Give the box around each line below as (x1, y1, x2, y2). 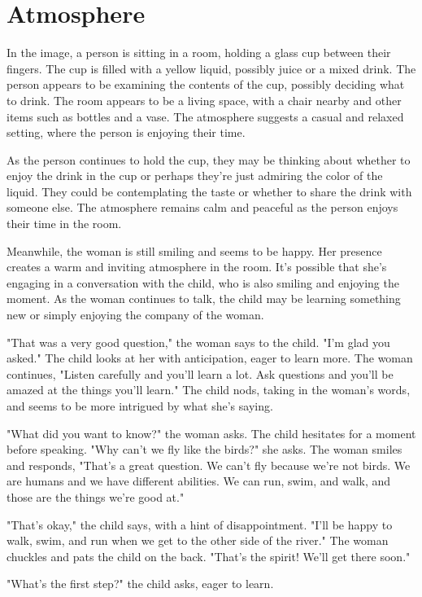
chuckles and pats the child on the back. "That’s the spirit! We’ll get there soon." (7, 547, 411, 564)
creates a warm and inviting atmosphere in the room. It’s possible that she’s (7, 258, 387, 275)
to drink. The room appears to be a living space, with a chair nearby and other (7, 91, 402, 108)
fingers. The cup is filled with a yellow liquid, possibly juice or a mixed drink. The (7, 59, 416, 77)
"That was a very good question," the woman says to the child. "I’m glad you (7, 333, 390, 350)
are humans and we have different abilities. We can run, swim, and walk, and (7, 472, 391, 489)
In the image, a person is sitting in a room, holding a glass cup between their (7, 44, 391, 61)
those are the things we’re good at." (7, 488, 185, 505)
